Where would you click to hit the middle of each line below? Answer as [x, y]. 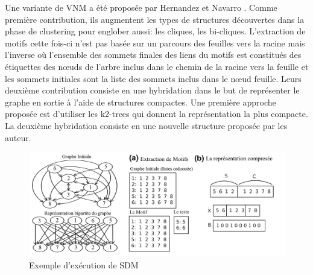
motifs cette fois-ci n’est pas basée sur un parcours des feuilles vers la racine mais [155, 43]
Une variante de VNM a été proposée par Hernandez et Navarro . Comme [141, 7]
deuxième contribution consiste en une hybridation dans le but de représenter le [152, 90]
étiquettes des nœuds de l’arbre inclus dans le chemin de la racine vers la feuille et [157, 66]
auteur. [18, 137]
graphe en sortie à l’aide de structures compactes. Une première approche [141, 102]
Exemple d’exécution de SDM [84, 264]
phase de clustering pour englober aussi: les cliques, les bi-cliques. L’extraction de [155, 31]
